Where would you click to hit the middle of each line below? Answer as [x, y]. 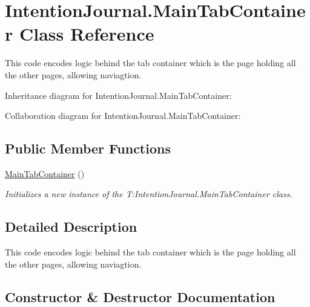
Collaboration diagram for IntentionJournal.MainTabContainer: [123, 116]
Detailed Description [71, 227]
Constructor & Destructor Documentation [140, 296]
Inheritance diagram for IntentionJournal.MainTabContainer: [118, 95]
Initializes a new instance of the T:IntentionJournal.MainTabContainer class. [149, 194]
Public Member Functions [88, 148]
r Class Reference [80, 34]
